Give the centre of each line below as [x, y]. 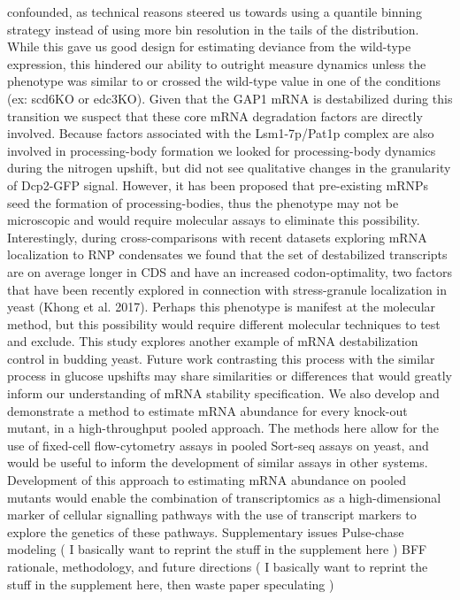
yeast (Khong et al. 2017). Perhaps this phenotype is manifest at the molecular [222, 307]
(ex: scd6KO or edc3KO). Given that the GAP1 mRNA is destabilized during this [230, 98]
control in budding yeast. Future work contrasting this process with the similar [221, 358]
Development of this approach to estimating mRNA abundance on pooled [207, 480]
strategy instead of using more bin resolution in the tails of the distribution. [213, 29]
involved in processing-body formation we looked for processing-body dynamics [222, 150]
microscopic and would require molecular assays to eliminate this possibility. [214, 220]
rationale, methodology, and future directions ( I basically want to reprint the [218, 566]
